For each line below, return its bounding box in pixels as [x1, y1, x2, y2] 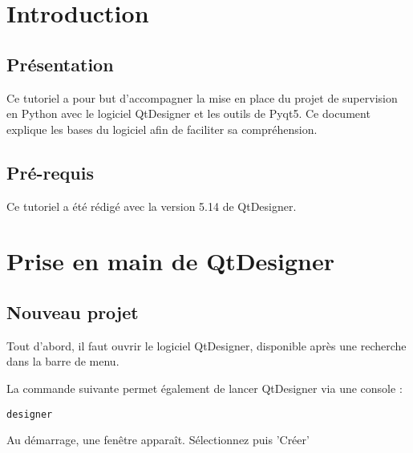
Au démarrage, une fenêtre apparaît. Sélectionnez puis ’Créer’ [6, 431, 310, 448]
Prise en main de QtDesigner [6, 245, 334, 277]
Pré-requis [6, 160, 94, 184]
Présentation [6, 51, 114, 76]
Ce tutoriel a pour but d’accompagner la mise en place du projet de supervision [6, 89, 398, 106]
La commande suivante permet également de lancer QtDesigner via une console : [6, 379, 403, 396]
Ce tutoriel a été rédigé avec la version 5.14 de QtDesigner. [6, 197, 297, 214]
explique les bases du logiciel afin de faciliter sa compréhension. [6, 120, 318, 137]
